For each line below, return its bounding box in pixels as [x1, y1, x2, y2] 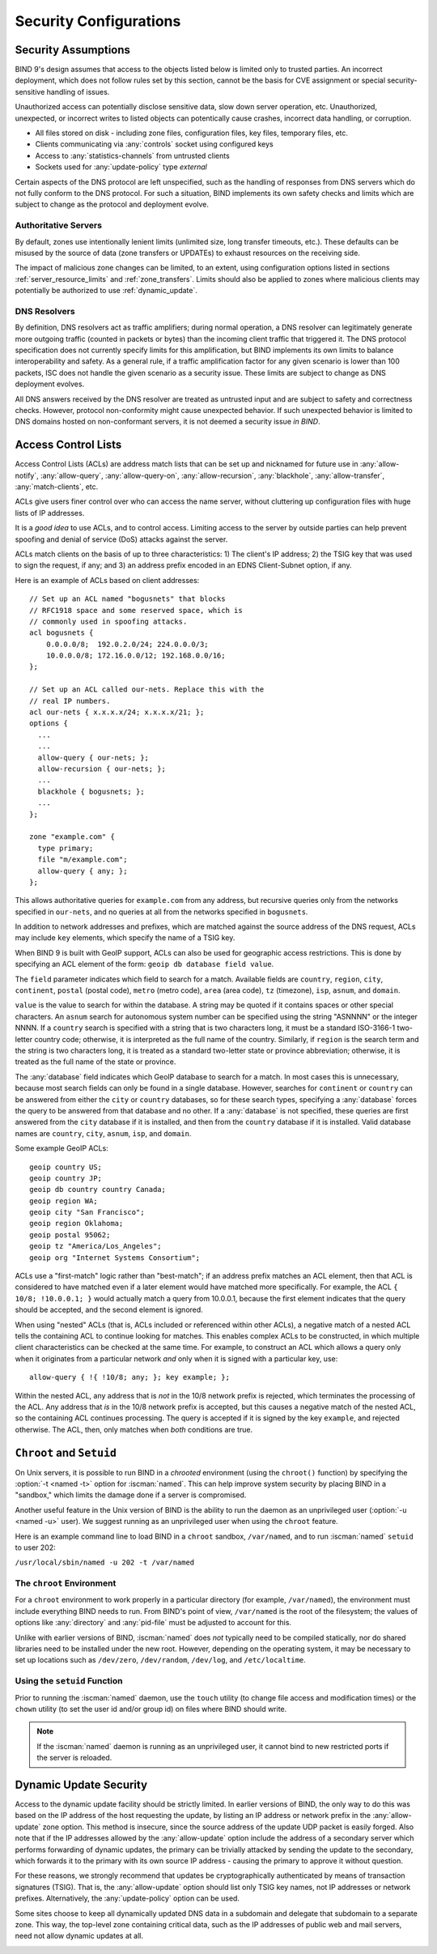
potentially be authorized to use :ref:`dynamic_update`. [15, 286, 198, 296]
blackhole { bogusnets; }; [37, 786, 145, 796]
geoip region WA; [29, 1196, 98, 1206]
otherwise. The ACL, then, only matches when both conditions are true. [15, 1424, 253, 1434]
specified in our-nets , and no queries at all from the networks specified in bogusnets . [15, 907, 308, 917]
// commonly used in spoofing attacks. [29, 616, 188, 626]
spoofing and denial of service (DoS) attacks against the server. [15, 534, 228, 544]
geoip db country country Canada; [29, 1185, 166, 1194]
